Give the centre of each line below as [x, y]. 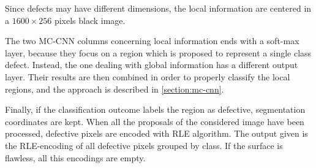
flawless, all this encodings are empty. [75, 157]
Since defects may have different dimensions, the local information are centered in [158, 8]
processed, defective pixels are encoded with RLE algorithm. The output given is [156, 133]
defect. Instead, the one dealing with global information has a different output [152, 65]
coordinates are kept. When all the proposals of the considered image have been [155, 121]
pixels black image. [90, 20]
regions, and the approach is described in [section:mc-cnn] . [115, 89]
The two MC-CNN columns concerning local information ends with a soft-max [152, 41]
